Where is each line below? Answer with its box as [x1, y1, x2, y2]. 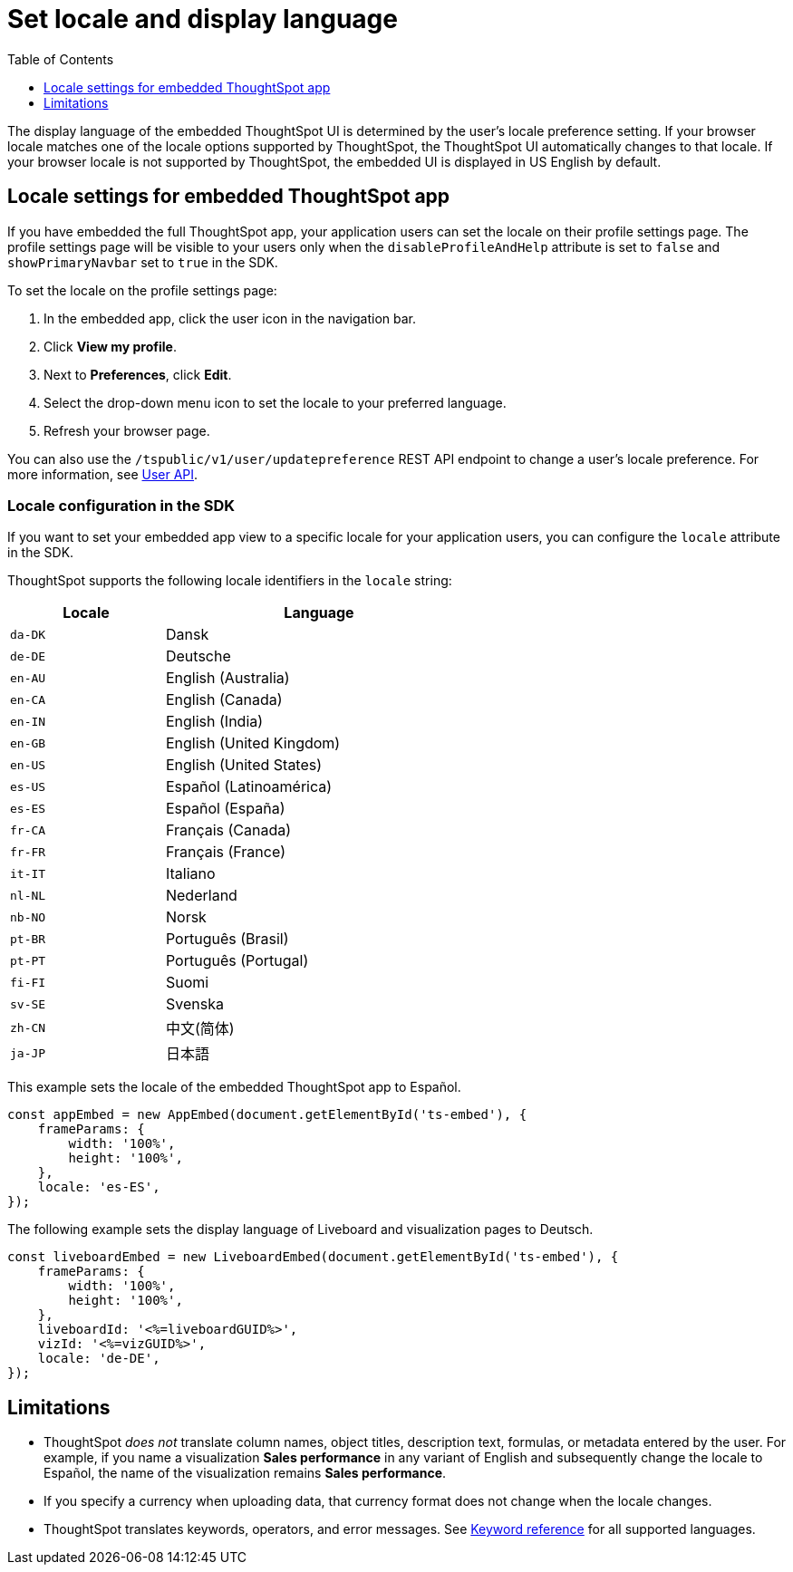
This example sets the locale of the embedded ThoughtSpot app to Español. [7, 1079, 461, 1095]
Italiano [165, 864, 216, 883]
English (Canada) [165, 690, 283, 709]
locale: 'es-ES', [37, 1180, 160, 1195]
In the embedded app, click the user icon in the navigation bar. [44, 310, 417, 326]
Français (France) [165, 843, 286, 862]
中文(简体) [165, 1019, 235, 1038]
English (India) [165, 712, 264, 731]
